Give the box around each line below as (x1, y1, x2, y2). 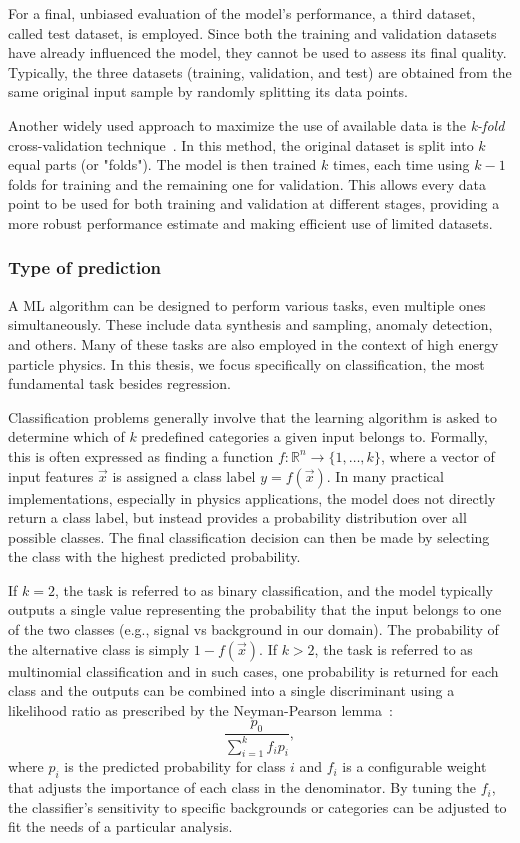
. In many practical (326, 465, 444, 486)
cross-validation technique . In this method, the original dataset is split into (8, 134, 474, 155)
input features (8, 465, 94, 486)
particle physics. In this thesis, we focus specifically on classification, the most (8, 353, 485, 374)
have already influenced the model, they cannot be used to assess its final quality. (8, 42, 507, 63)
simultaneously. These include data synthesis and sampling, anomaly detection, (8, 314, 493, 335)
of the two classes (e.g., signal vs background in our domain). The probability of (8, 619, 499, 640)
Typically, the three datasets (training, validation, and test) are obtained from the (8, 61, 512, 82)
